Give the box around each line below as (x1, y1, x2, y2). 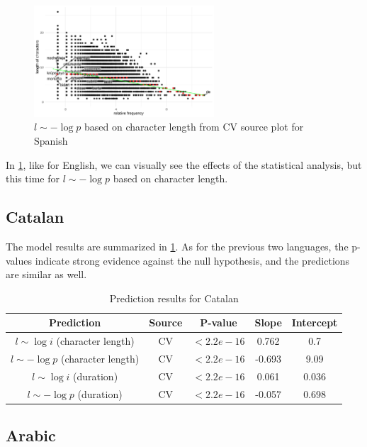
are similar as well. (6, 267, 87, 282)
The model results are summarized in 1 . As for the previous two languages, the (6, 238, 349, 253)
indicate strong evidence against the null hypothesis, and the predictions (35, 253, 350, 267)
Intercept (291, 315, 338, 330)
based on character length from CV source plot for (84, 119, 304, 134)
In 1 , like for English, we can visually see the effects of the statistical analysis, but (6, 157, 362, 172)
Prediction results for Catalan (109, 290, 239, 305)
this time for (6, 171, 60, 186)
